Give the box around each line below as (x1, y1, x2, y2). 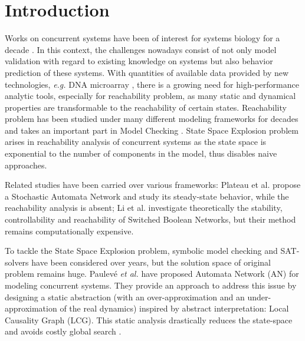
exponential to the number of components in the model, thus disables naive (5, 147, 277, 160)
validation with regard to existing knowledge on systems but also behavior (5, 55, 273, 67)
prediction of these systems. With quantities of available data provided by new (5, 66, 289, 78)
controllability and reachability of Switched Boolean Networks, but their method (5, 213, 296, 226)
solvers (5, 256, 29, 268)
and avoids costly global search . (5, 325, 122, 337)
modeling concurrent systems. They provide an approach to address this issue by (5, 279, 297, 291)
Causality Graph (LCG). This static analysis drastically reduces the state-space (5, 313, 293, 326)
